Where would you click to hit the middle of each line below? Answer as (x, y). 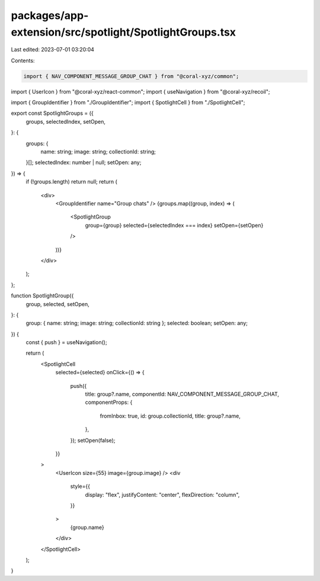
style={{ (80, 486)
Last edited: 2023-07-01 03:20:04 (53, 50)
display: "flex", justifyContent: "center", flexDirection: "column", (162, 495)
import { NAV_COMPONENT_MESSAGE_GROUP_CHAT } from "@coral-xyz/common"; (131, 76)
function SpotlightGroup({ (42, 296)
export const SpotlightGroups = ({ (52, 113)
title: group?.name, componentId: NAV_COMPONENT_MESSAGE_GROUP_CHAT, (182, 394)
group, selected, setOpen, (57, 304)
